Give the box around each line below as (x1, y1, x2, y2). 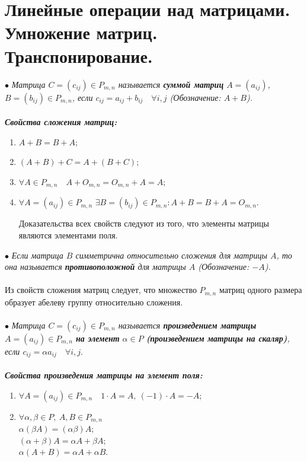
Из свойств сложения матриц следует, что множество (5, 283, 197, 296)
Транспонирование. (5, 43, 153, 68)
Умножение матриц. (5, 20, 158, 44)
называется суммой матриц (118, 78, 224, 90)
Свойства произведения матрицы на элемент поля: (5, 368, 203, 381)
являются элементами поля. (18, 228, 118, 241)
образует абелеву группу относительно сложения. (5, 295, 183, 308)
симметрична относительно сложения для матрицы (75, 248, 267, 261)
